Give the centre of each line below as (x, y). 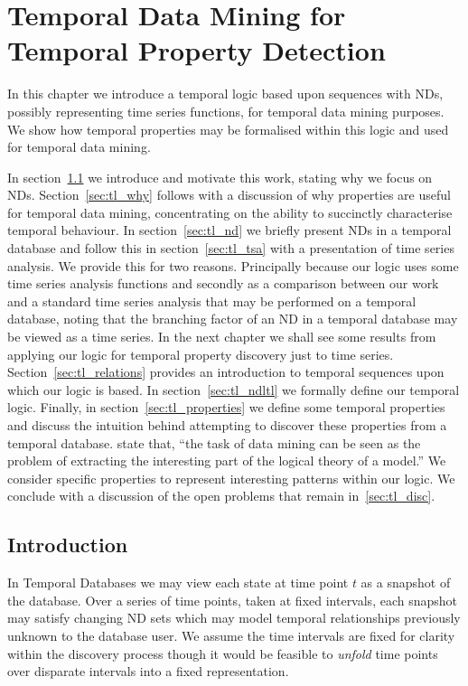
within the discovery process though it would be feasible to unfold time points (223, 653)
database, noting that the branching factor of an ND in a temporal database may (233, 319)
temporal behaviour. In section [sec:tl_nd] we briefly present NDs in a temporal (229, 230)
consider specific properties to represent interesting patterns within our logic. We (231, 478)
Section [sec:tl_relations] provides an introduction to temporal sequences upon (226, 372)
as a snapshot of (406, 583)
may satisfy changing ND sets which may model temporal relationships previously (234, 618)
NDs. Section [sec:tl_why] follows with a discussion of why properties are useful (229, 195)
